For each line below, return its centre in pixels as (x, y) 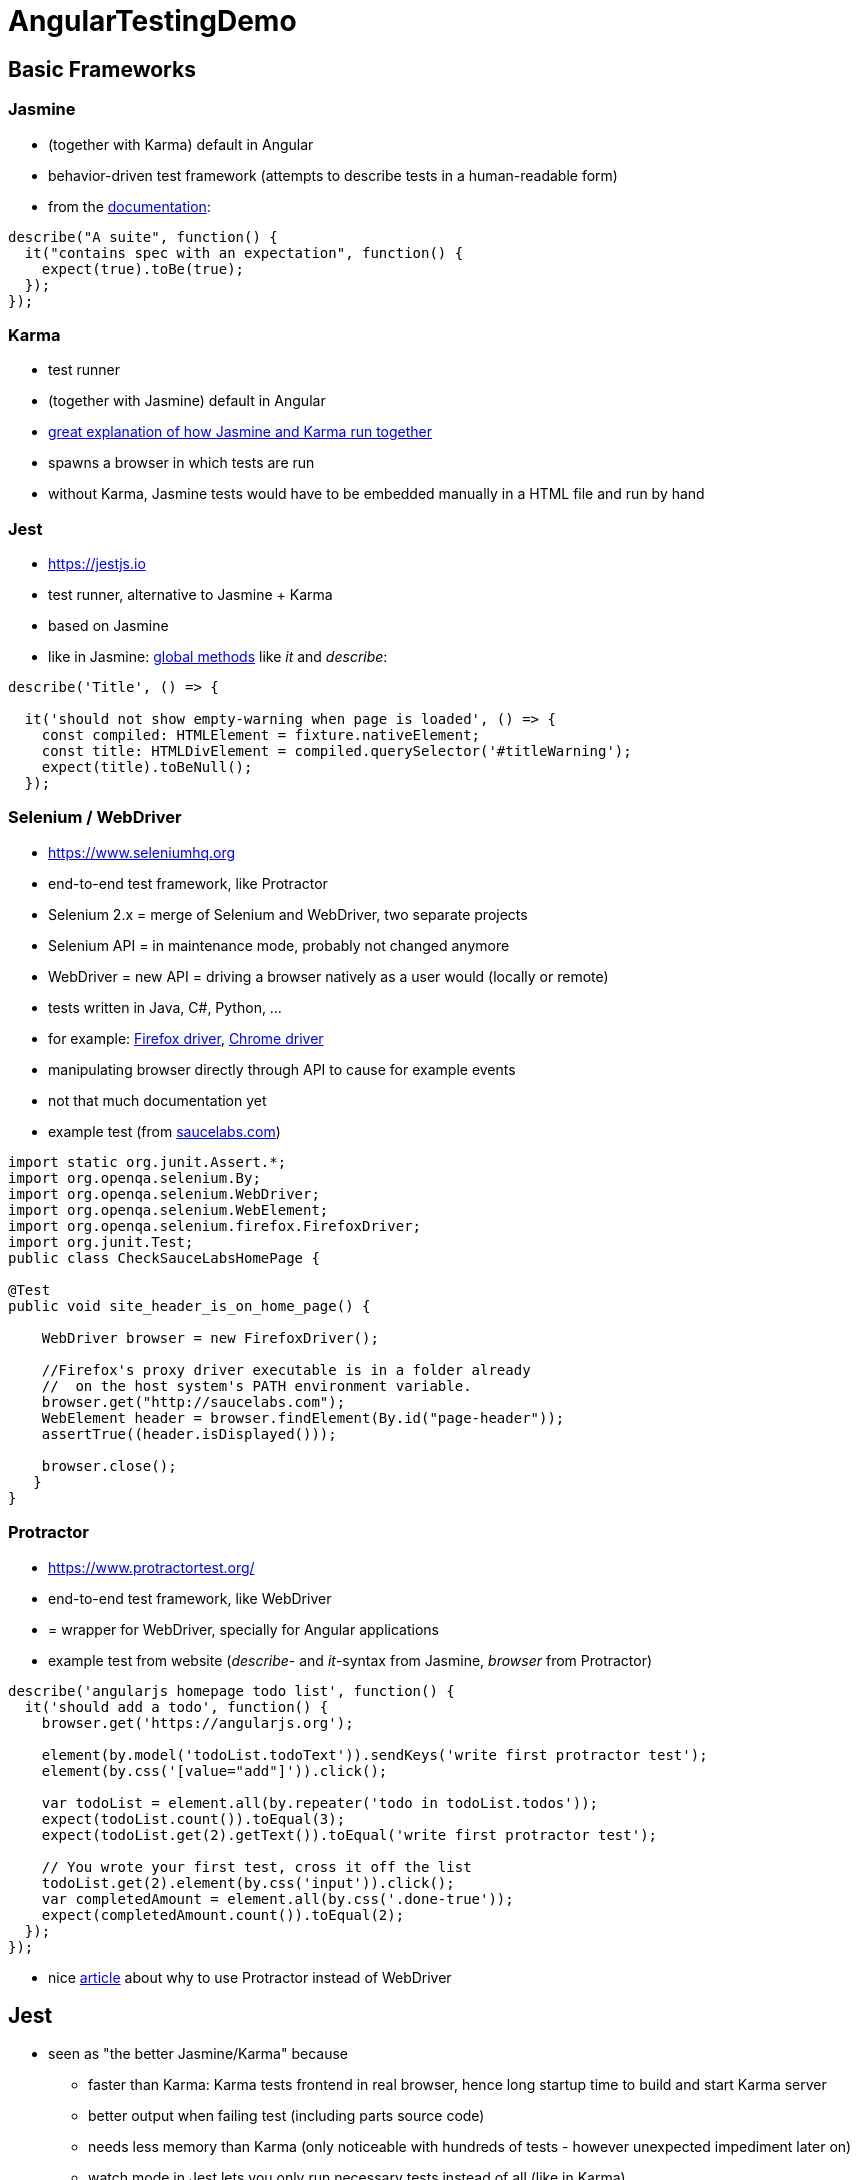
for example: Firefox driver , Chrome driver (186, 1038)
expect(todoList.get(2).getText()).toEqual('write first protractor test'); (349, 1834)
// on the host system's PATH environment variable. (256, 1385)
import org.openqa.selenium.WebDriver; (164, 1193)
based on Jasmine (108, 626)
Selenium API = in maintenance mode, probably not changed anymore (279, 945)
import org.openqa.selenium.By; (134, 1177)
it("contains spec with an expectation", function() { (244, 252)
